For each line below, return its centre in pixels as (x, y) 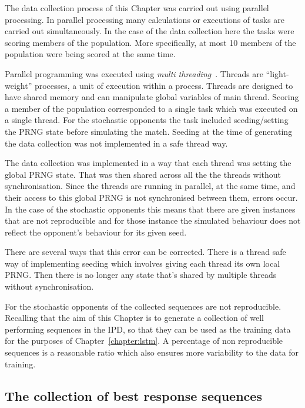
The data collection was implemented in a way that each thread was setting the (148, 163)
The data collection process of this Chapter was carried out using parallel (137, 8)
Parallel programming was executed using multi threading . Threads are (134, 73)
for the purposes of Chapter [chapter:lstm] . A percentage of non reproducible (144, 341)
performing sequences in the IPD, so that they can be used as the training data (148, 329)
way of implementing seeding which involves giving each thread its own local (143, 263)
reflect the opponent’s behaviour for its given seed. (96, 232)
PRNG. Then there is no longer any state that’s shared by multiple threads (141, 275)
